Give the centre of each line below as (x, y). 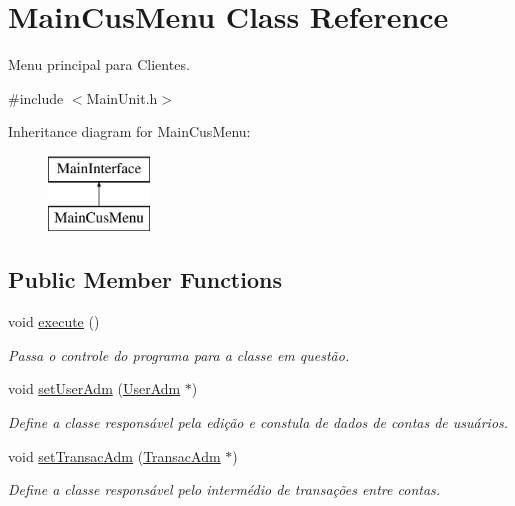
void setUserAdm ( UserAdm (94, 388)
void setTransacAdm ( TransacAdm (114, 455)
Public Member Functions (145, 279)
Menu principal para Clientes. (99, 64)
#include (36, 97)
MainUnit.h (122, 97)
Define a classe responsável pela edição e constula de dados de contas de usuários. (258, 422)
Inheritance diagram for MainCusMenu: (129, 131)
